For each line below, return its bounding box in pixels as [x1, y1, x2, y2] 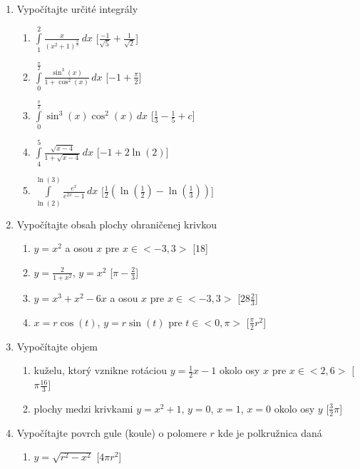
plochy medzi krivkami [34, 400, 133, 415]
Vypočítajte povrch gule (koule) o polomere [16, 425, 207, 440]
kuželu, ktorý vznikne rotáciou [34, 363, 167, 378]
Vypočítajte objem [16, 338, 98, 353]
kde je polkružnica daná [217, 425, 322, 440]
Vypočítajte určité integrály [16, 1, 138, 16]
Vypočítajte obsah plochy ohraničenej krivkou [16, 216, 217, 231]
